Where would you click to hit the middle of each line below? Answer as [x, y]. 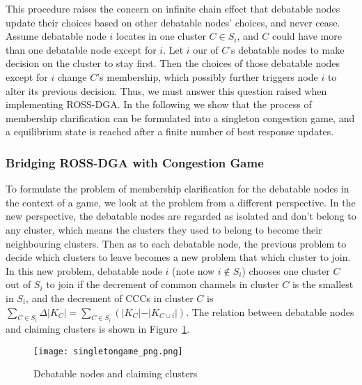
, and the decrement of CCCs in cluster [110, 297]
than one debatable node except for [81, 49]
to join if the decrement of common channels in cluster [163, 284]
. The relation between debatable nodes [270, 311]
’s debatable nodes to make [286, 49]
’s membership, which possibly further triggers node [207, 76]
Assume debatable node [56, 36]
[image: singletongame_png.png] [108, 351]
